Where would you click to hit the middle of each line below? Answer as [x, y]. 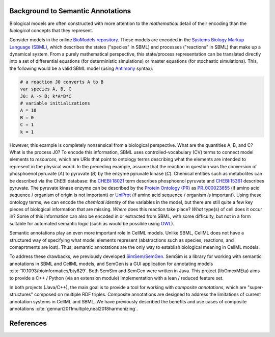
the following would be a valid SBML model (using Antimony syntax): [81, 68]
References [28, 323]
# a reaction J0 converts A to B [62, 82]
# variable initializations [55, 103]
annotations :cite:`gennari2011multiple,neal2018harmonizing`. [74, 309]
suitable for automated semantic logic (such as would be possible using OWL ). [92, 223]
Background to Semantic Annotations [70, 11]
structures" [21, 294]
